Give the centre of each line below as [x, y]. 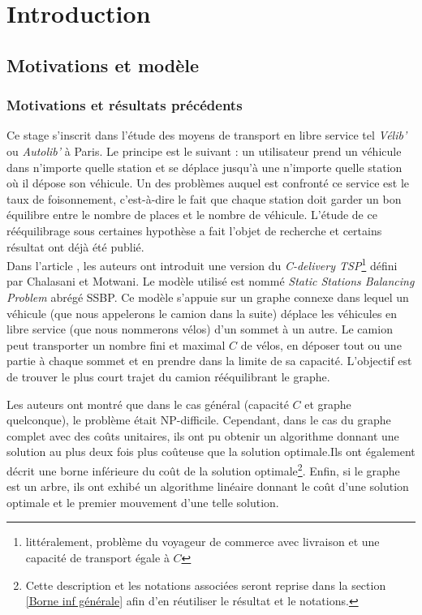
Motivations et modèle [103, 65]
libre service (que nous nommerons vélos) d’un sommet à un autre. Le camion [200, 329]
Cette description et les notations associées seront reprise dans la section [206, 585]
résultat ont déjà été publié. [75, 246]
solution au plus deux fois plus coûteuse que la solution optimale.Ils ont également [211, 452]
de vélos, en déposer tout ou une [321, 344]
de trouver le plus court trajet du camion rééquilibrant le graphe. [168, 376]
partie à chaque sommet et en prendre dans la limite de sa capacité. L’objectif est [209, 361]
